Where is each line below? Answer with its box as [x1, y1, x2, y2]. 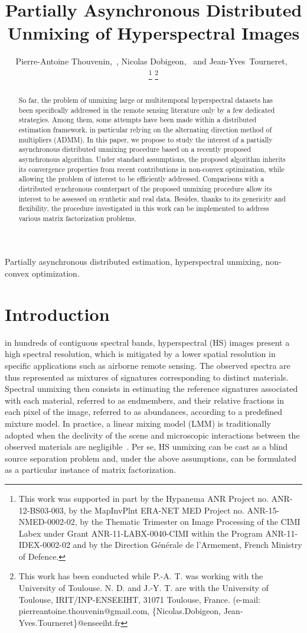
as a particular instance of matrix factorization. [5, 463, 177, 476]
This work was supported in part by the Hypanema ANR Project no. [18, 492, 269, 504]
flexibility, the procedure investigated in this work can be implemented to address [18, 203, 269, 213]
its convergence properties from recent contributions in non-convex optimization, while [18, 164, 285, 174]
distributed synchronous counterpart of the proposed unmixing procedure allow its [18, 183, 272, 193]
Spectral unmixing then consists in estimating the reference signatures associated [5, 382, 298, 395]
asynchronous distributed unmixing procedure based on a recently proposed [18, 144, 252, 154]
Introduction [5, 301, 110, 326]
